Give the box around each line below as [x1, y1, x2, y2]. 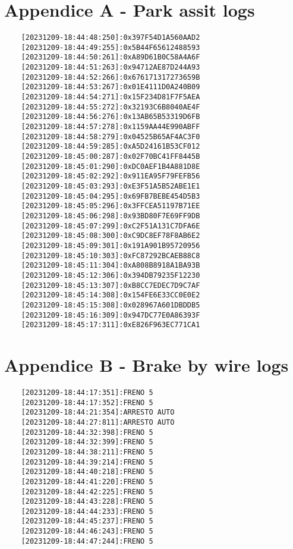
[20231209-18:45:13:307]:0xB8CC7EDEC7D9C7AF [21, 281, 200, 290]
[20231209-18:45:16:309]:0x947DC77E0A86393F [21, 310, 200, 319]
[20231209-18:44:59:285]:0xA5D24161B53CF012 [21, 142, 200, 151]
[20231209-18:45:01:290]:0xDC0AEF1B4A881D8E [21, 162, 200, 171]
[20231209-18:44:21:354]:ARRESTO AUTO [21, 408, 175, 417]
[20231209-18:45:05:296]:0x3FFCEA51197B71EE [21, 202, 200, 211]
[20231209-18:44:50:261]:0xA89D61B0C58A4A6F [21, 53, 200, 62]
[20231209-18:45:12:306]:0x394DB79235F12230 [21, 271, 200, 280]
